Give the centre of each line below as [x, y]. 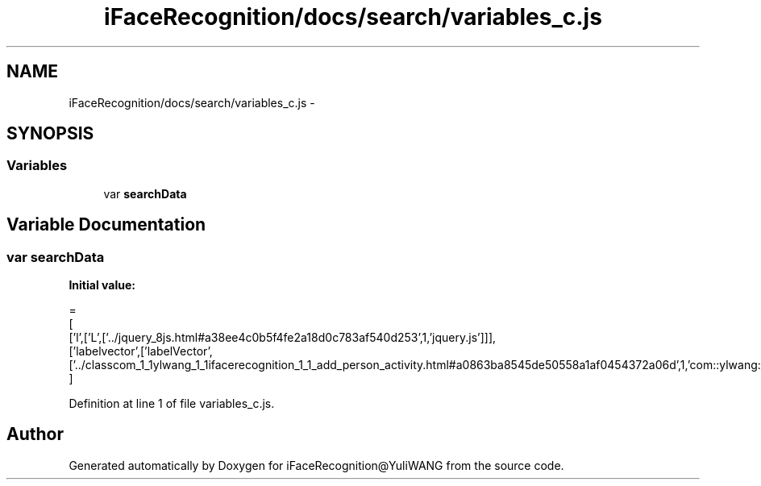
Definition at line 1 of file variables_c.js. [172, 404]
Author [35, 434]
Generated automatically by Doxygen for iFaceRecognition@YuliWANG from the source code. [316, 465]
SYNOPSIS [50, 134]
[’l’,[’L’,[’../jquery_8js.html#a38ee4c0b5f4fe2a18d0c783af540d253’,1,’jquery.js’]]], [283, 338]
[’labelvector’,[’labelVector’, [141, 351]
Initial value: [102, 285]
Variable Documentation [106, 225]
